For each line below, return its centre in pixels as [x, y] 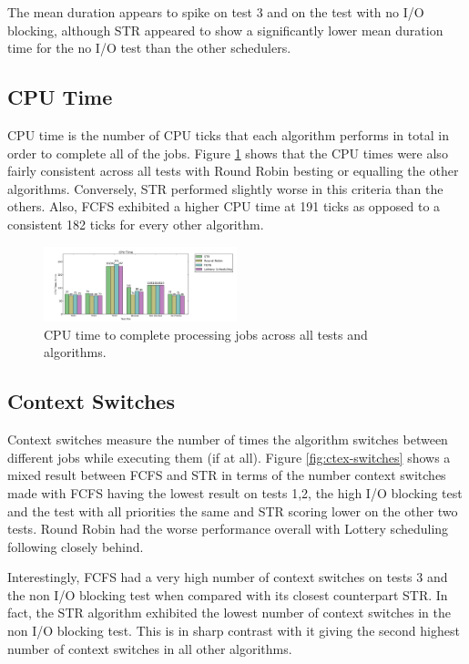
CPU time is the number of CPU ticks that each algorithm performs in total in [228, 134]
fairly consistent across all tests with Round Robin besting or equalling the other [233, 171]
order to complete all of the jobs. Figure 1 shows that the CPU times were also [228, 153]
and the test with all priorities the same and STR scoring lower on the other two [233, 511]
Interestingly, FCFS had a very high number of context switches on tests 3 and [228, 577]
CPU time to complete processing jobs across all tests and [206, 334]
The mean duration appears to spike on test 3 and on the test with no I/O [216, 12]
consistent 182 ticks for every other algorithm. [136, 224]
